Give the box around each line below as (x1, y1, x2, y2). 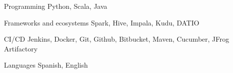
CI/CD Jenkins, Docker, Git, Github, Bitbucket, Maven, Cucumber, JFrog (4, 34, 229, 44)
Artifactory (4, 43, 38, 53)
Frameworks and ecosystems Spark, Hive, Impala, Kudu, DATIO (4, 17, 200, 27)
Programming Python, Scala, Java (4, 1, 107, 11)
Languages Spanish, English (4, 60, 88, 70)
